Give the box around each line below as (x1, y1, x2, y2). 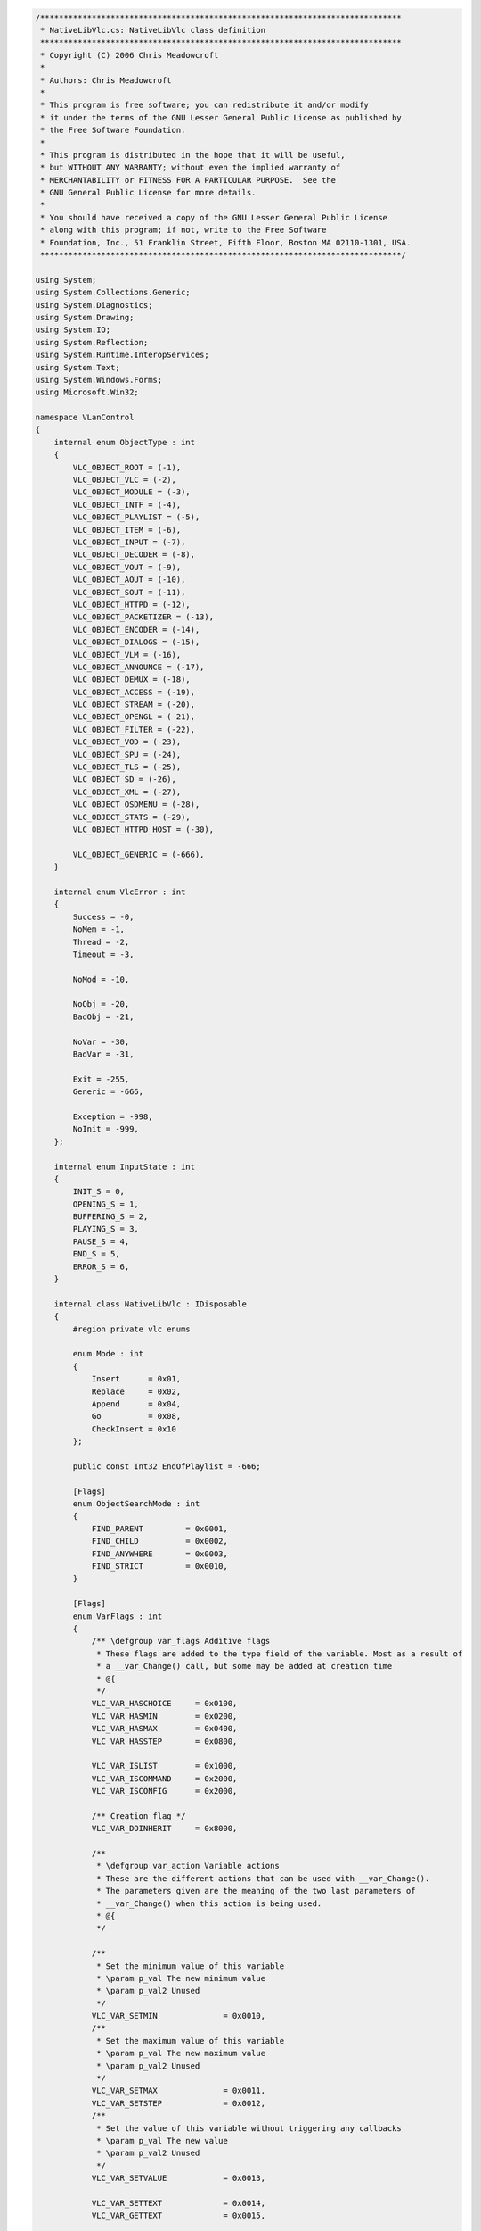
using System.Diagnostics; (35, 300, 153, 310)
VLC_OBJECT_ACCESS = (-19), (72, 687, 196, 697)
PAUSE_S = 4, (72, 1236, 130, 1247)
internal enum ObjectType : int (53, 437, 196, 447)
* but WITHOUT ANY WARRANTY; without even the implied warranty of (40, 162, 341, 173)
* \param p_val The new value (96, 2136, 229, 2145)
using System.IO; (35, 325, 111, 335)
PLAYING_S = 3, (72, 1223, 140, 1234)
